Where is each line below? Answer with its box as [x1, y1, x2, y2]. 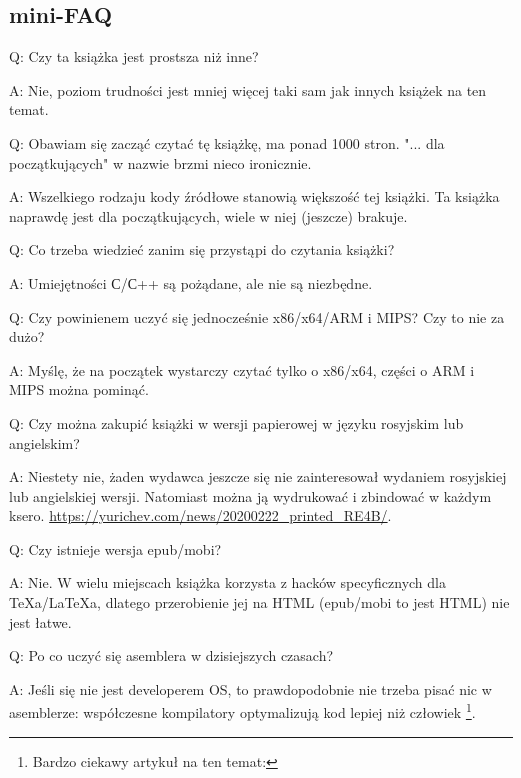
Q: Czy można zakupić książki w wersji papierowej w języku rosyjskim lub [9, 412, 464, 433]
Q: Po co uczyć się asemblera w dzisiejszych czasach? [9, 645, 334, 666]
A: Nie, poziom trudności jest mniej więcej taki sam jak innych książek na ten [9, 79, 487, 100]
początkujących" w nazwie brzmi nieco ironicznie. [9, 152, 312, 173]
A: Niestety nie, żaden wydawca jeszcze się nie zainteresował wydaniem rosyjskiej [9, 466, 507, 487]
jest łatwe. [9, 611, 72, 632]
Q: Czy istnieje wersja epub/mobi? [9, 538, 222, 559]
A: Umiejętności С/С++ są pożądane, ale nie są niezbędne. [9, 272, 373, 293]
